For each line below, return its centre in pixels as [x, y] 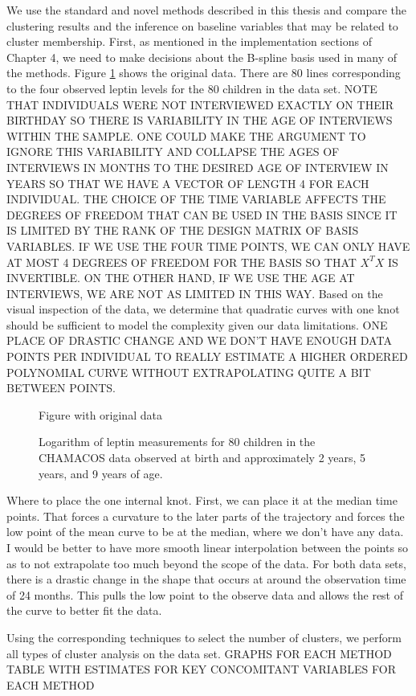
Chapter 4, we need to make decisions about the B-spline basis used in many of [202, 57]
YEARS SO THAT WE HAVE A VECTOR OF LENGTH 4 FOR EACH [188, 183]
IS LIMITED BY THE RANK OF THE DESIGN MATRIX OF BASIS [183, 230]
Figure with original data [100, 414]
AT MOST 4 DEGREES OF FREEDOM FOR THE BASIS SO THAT [181, 262]
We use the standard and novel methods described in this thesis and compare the [207, 10]
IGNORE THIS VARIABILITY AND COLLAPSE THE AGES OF [173, 151]
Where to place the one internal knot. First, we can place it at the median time [202, 500]
